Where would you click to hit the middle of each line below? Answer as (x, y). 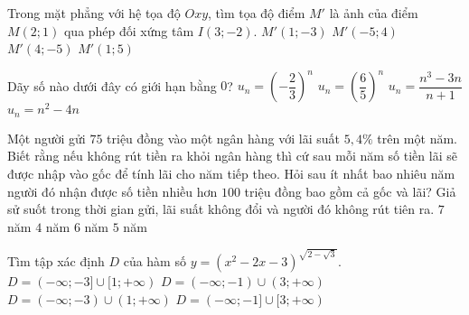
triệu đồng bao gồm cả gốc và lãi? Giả (350, 191)
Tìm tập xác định (56, 261)
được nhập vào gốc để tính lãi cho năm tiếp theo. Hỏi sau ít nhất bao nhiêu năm (231, 173)
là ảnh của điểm (374, 13)
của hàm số (155, 261)
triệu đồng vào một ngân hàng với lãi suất (224, 138)
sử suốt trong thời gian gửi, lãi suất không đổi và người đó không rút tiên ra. (221, 209)
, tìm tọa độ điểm (257, 13)
